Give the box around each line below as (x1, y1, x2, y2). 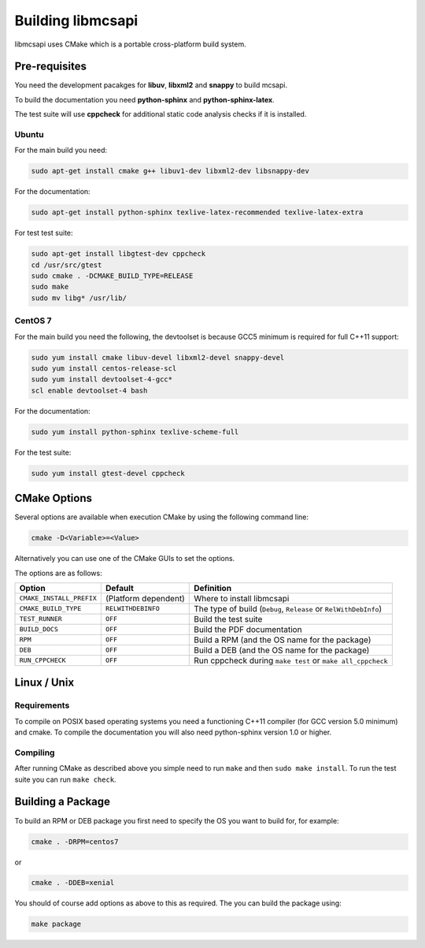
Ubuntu (14, 129, 44, 139)
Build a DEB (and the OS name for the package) (194, 645, 370, 656)
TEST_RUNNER (19, 615, 62, 623)
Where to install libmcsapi (194, 593, 290, 604)
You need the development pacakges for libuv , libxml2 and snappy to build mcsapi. (14, 80, 287, 90)
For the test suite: (14, 448, 72, 457)
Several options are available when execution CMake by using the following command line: (14, 512, 309, 522)
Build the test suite (194, 613, 263, 624)
